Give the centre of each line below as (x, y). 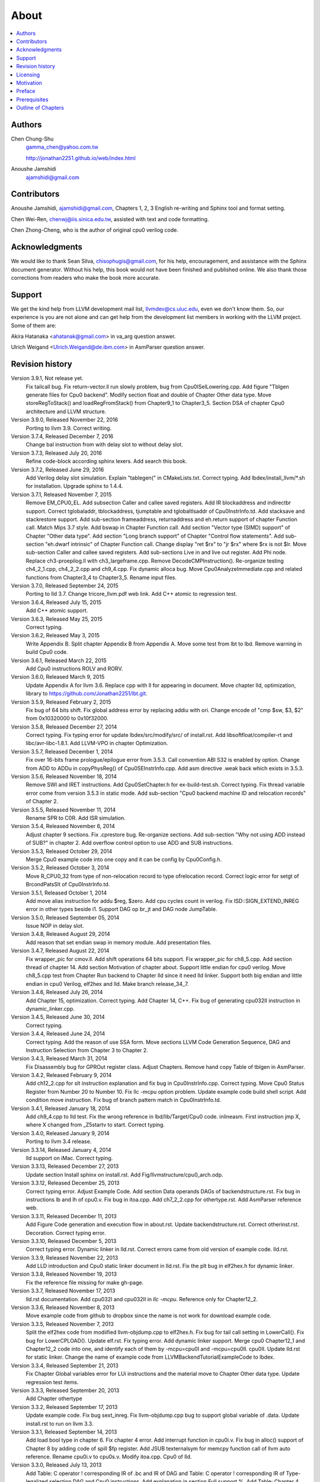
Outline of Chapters (40, 108)
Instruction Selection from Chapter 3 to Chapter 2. (87, 1050)
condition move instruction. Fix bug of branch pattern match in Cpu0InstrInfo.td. (124, 1100)
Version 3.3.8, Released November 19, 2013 (64, 1274)
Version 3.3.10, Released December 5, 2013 (64, 1241)
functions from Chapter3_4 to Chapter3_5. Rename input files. (101, 577)
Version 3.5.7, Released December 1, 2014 (62, 751)
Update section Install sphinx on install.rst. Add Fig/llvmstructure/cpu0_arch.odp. (124, 1174)
